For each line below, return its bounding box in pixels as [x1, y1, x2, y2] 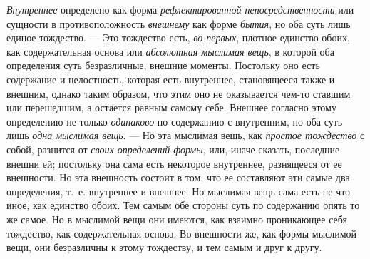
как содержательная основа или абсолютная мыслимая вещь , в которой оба [6, 44, 334, 59]
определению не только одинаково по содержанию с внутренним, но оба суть [6, 113, 343, 128]
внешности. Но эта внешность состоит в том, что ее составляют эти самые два [6, 170, 350, 185]
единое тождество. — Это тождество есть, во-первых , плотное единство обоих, [6, 30, 350, 45]
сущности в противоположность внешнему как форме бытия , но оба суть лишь [6, 16, 351, 31]
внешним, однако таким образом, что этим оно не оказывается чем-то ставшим [6, 86, 351, 101]
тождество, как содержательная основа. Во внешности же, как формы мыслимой [6, 225, 357, 240]
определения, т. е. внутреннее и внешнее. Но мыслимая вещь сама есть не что [6, 183, 351, 198]
